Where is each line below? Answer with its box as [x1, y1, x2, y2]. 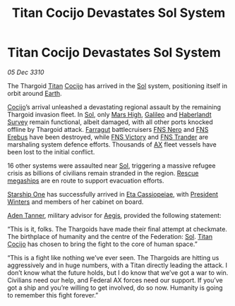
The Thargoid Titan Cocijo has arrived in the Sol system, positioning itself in [7, 81, 228, 90]
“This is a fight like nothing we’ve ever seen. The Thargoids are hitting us [7, 253, 219, 262]
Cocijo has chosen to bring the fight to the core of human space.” [7, 240, 198, 248]
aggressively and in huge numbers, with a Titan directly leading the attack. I [7, 261, 228, 269]
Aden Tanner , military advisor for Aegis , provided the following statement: [7, 211, 222, 219]
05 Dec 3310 [7, 68, 44, 76]
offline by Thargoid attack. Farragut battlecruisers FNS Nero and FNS [7, 125, 209, 133]
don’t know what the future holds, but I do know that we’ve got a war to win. [7, 268, 229, 276]
